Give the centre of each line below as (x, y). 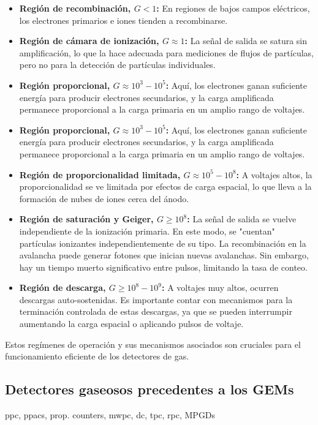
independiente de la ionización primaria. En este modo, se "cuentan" (147, 231)
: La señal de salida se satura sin (246, 41)
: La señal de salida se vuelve (242, 219)
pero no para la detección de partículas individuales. (117, 65)
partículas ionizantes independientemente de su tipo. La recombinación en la (163, 243)
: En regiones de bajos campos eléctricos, (233, 8)
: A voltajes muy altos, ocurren (220, 288)
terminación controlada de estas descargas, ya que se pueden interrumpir (156, 311)
